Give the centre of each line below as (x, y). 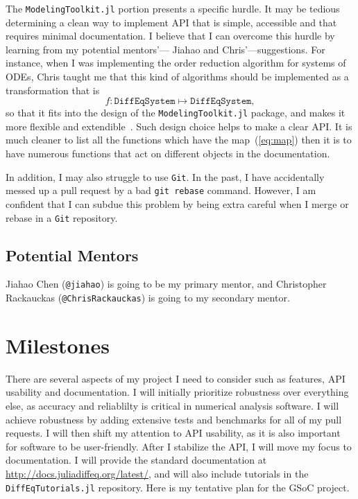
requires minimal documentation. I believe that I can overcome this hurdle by (170, 36)
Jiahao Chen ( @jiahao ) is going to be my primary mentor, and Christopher (166, 284)
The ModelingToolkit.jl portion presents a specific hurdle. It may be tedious (173, 8)
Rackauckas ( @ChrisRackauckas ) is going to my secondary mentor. (148, 298)
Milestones (58, 345)
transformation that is (53, 90)
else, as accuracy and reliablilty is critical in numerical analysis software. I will (172, 406)
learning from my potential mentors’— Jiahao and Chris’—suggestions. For (165, 49)
